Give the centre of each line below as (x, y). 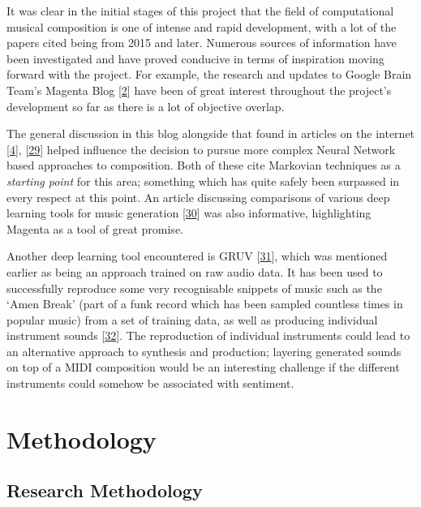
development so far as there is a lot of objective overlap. (146, 106)
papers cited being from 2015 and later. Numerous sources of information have (202, 43)
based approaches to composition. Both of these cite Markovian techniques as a (204, 165)
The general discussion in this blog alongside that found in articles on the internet (211, 133)
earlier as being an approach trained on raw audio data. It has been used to (195, 271)
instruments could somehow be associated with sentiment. (150, 383)
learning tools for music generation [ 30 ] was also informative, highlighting (189, 213)
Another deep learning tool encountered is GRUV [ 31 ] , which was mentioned (197, 256)
